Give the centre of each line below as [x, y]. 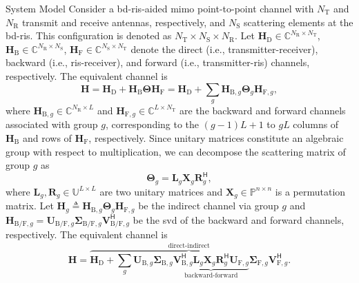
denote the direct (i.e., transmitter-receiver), [224, 49]
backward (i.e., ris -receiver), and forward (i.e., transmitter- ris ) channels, [158, 62]
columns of [316, 124]
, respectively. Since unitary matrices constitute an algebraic [216, 138]
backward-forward [211, 276]
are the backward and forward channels [263, 110]
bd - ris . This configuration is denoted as [89, 35]
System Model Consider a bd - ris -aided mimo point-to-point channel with [160, 8]
